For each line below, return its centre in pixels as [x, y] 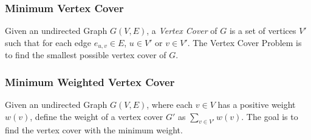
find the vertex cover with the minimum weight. [94, 130]
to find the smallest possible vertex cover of [86, 55]
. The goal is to [270, 116]
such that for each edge [48, 42]
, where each [170, 105]
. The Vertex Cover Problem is [244, 42]
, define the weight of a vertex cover [97, 116]
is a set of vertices [263, 31]
